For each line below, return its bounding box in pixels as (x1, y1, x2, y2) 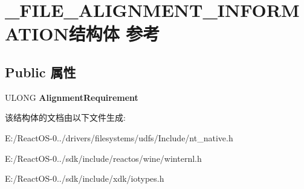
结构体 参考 (68, 21, 160, 46)
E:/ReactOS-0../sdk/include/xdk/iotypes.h (5, 172, 164, 185)
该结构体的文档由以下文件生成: (5, 111, 126, 124)
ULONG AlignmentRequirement (5, 91, 138, 103)
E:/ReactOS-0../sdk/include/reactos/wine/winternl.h (5, 152, 202, 164)
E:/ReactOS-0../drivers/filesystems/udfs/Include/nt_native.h (5, 131, 233, 144)
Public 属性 (5, 62, 76, 81)
